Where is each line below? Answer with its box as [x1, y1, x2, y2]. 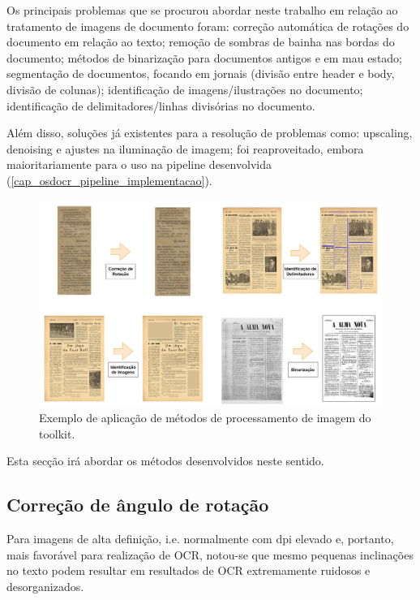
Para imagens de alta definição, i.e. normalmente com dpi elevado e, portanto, [6, 529, 394, 546]
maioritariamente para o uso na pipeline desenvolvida [6, 156, 272, 173]
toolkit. [39, 425, 75, 442]
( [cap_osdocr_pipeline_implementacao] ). [6, 171, 212, 188]
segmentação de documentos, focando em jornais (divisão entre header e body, [6, 65, 395, 82]
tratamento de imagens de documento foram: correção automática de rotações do [6, 17, 409, 34]
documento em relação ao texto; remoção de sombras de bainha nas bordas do [6, 33, 395, 50]
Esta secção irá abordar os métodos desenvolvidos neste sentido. [6, 452, 324, 469]
